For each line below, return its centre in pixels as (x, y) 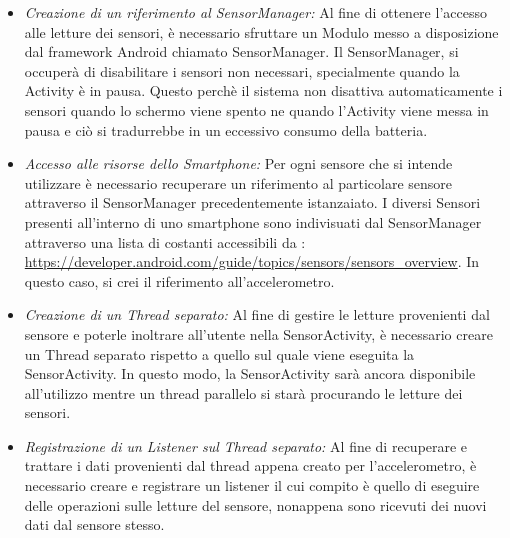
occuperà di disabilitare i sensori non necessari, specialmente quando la (242, 70)
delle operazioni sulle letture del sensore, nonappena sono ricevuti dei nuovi (255, 504)
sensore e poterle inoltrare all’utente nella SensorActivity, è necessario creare (258, 333)
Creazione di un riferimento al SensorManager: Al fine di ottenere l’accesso (255, 12)
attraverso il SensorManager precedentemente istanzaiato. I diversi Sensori (252, 202)
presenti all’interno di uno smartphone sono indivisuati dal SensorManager (253, 221)
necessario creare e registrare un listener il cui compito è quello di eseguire (252, 485)
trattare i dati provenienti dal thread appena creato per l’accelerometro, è (250, 465)
